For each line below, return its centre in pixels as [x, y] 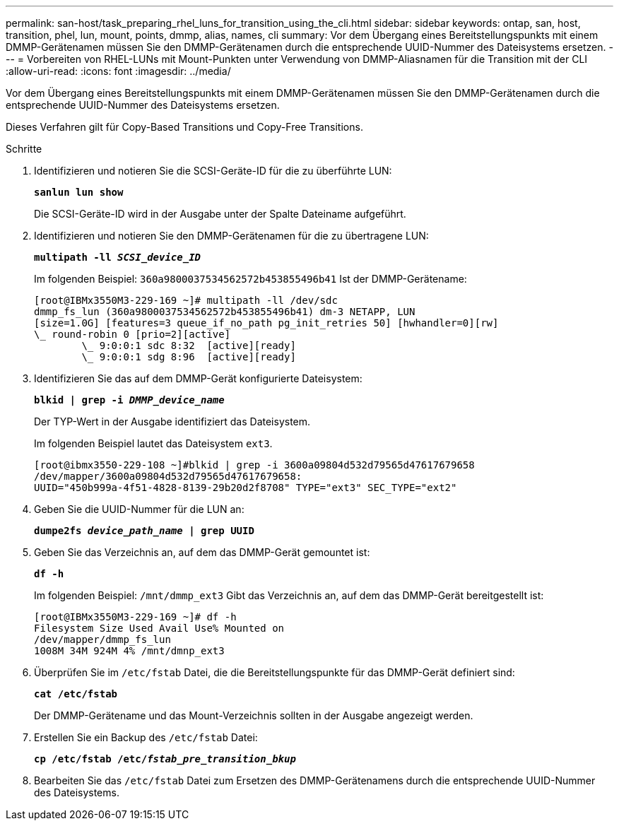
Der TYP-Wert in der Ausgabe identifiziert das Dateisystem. [172, 421]
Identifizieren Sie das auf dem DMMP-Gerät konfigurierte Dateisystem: [198, 378]
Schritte [24, 149]
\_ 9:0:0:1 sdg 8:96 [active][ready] [189, 357]
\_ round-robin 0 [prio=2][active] [132, 334]
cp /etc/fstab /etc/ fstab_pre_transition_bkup [165, 759]
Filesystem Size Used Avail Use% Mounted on [159, 628]
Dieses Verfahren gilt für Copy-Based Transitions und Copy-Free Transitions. [184, 127]
